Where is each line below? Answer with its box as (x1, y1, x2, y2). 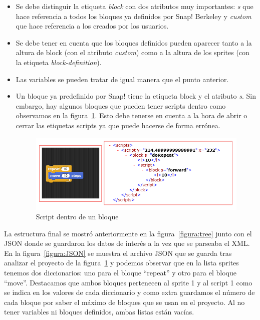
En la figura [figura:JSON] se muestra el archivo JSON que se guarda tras (4, 247, 232, 258)
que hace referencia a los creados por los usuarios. (16, 21, 169, 31)
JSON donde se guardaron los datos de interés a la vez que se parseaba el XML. (4, 238, 250, 248)
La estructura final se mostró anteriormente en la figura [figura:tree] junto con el (4, 228, 252, 238)
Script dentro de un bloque (36, 211, 119, 222)
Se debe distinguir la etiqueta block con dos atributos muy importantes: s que (16, 1, 253, 11)
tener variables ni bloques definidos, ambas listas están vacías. (4, 306, 194, 317)
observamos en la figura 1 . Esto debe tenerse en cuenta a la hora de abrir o (16, 110, 247, 121)
